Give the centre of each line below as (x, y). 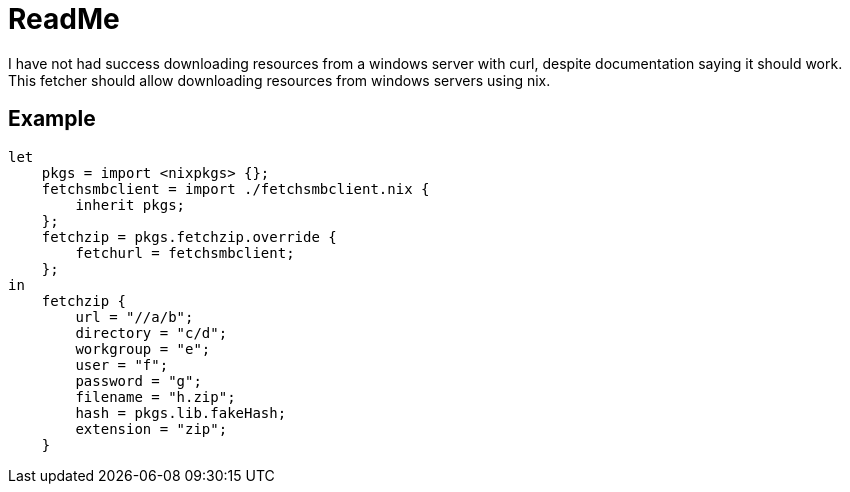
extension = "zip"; (151, 428)
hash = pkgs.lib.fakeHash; (181, 412)
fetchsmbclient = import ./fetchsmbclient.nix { (235, 188)
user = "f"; (122, 364)
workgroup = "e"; (143, 348)
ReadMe (64, 19)
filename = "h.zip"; (155, 396)
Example (52, 119)
